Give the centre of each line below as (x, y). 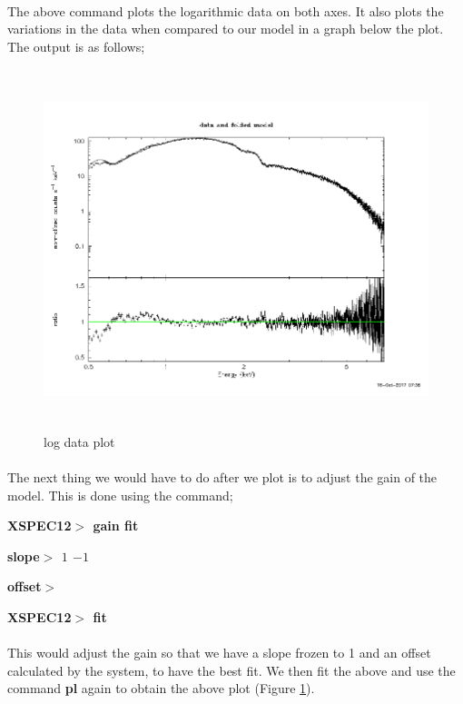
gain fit (116, 526)
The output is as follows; (76, 46)
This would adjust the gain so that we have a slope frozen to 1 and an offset (219, 653)
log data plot (79, 441)
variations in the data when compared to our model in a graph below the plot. (226, 29)
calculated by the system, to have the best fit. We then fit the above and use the (231, 670)
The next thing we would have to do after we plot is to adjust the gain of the (222, 477)
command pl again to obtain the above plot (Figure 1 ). (161, 688)
